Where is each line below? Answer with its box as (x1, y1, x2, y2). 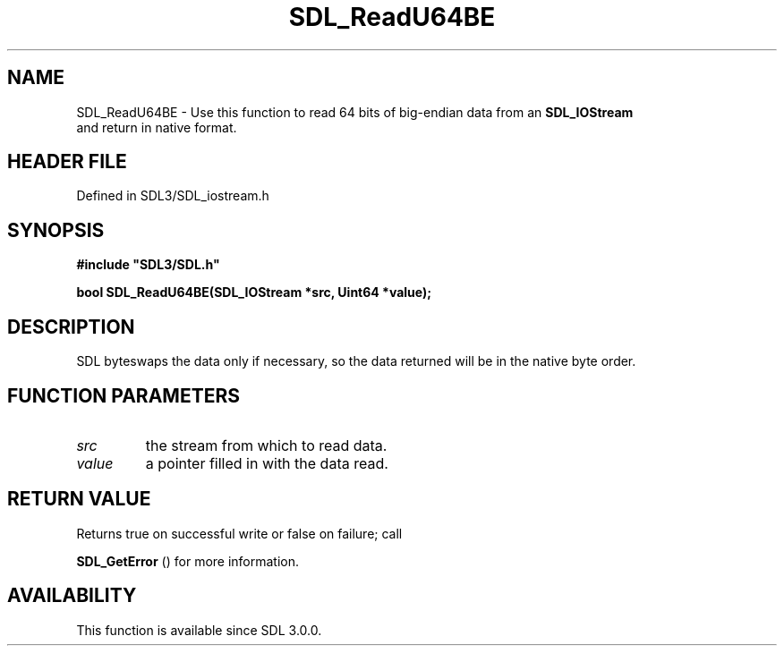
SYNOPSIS (7, 218, 105, 242)
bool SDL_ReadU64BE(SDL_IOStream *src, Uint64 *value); (76, 284, 432, 301)
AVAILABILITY (7, 584, 137, 607)
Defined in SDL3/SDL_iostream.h (76, 188, 269, 204)
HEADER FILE (7, 150, 127, 174)
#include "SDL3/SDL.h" (76, 257, 220, 273)
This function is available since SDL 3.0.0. (76, 622, 322, 638)
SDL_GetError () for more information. (76, 553, 300, 569)
